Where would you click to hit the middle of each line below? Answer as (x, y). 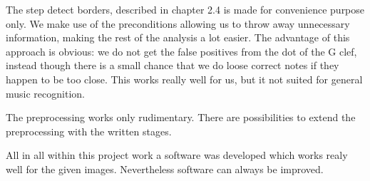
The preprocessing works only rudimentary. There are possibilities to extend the (181, 117)
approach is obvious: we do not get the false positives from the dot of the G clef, (181, 51)
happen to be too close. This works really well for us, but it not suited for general (184, 79)
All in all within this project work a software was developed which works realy (177, 155)
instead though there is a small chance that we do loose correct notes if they (173, 65)
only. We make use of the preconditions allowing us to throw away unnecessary (178, 23)
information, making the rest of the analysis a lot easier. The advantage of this (178, 37)
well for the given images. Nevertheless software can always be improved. (165, 169)
